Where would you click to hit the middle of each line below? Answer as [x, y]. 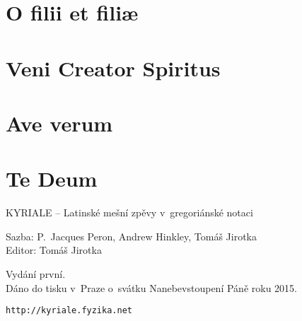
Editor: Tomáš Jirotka [54, 250]
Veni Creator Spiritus [113, 68]
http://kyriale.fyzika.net [69, 311]
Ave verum [59, 123]
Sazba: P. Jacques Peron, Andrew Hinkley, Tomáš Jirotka [131, 236]
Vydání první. [36, 274]
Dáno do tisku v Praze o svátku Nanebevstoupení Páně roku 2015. [151, 287]
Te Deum [52, 179]
